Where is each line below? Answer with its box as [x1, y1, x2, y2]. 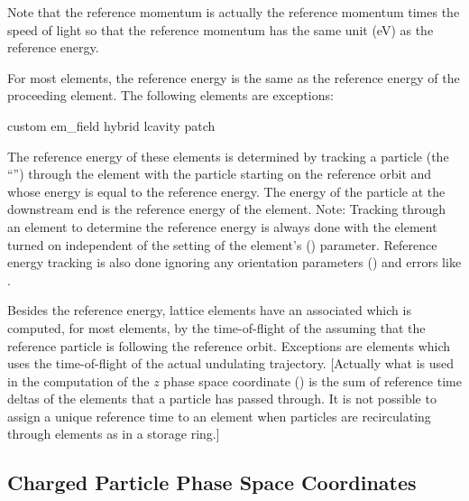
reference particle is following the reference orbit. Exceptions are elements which [7, 336, 451, 355]
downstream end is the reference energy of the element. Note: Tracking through [7, 199, 446, 218]
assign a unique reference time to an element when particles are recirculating [7, 406, 431, 425]
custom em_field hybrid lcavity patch [7, 116, 216, 135]
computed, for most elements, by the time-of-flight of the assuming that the [7, 318, 426, 337]
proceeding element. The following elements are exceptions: [7, 86, 334, 105]
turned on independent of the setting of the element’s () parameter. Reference [7, 235, 437, 254]
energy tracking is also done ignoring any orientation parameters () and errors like [7, 253, 462, 272]
